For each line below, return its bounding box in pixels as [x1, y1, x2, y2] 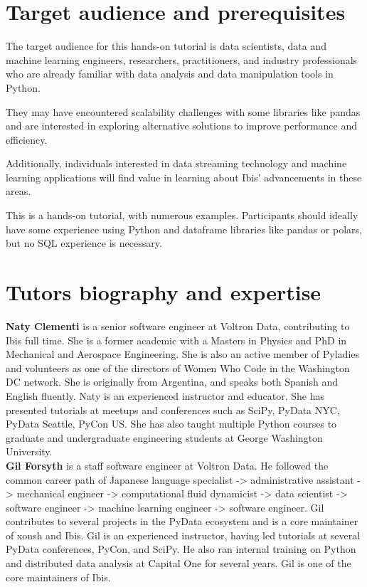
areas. [6, 184, 31, 199]
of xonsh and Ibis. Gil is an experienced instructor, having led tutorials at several [6, 527, 361, 542]
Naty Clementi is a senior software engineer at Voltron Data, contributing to [6, 318, 350, 333]
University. [6, 444, 53, 459]
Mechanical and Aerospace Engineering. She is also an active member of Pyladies [6, 347, 360, 361]
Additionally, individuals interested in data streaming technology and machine [6, 156, 347, 171]
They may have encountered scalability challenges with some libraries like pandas [6, 104, 361, 119]
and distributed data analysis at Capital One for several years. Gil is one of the [6, 556, 351, 571]
